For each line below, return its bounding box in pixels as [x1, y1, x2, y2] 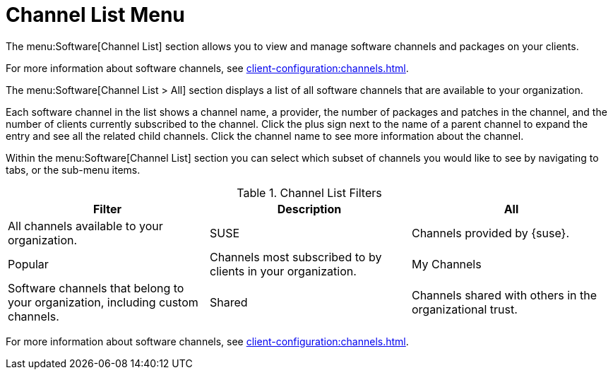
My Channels [411, 256, 482, 271]
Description [277, 201, 342, 216]
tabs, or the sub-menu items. [6, 163, 141, 176]
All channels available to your [8, 218, 163, 233]
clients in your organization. [209, 263, 357, 278]
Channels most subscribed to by [209, 249, 382, 264]
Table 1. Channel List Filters [237, 185, 382, 200]
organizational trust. [411, 302, 518, 316]
